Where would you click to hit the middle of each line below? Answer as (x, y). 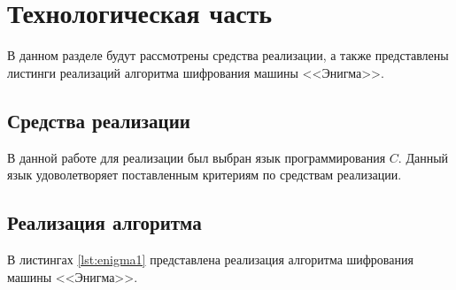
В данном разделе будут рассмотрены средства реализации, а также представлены (228, 55)
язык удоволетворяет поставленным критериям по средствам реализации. (205, 175)
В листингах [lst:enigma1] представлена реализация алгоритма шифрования (210, 259)
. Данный (423, 157)
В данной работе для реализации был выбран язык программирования (197, 157)
